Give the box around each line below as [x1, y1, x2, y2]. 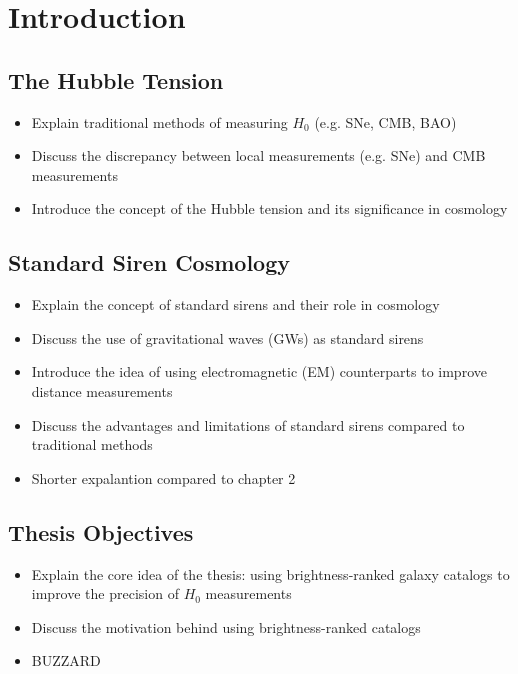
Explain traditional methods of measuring [31, 111, 288, 132]
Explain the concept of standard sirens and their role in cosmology [31, 294, 440, 315]
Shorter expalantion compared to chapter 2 [31, 467, 296, 488]
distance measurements [31, 380, 173, 401]
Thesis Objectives [8, 516, 194, 547]
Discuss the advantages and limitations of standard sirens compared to [31, 414, 465, 435]
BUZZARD [31, 650, 101, 671]
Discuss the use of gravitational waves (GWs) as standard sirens [31, 327, 424, 348]
